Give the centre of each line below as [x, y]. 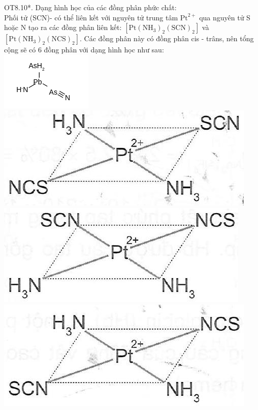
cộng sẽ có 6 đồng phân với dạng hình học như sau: [84, 50]
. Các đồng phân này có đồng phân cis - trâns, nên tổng [167, 38]
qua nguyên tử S [225, 17]
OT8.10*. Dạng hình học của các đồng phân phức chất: [90, 7]
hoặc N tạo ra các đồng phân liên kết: [63, 27]
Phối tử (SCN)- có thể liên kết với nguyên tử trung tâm [91, 17]
